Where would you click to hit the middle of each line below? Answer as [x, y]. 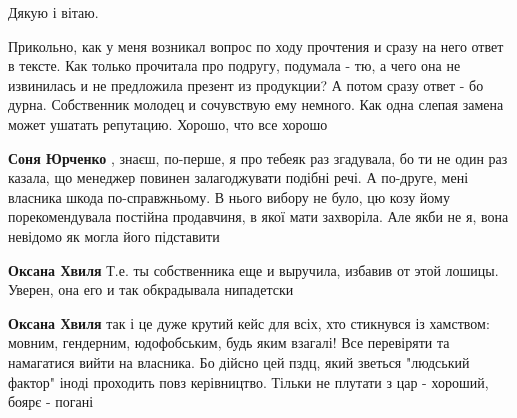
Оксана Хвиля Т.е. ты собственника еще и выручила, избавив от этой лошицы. [253, 269]
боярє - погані [51, 401]
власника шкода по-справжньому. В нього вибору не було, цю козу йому [229, 196]
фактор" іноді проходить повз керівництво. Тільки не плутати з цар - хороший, [248, 381]
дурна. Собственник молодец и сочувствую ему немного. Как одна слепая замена [256, 104]
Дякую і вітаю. [53, 12]
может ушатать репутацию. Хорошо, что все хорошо [168, 123]
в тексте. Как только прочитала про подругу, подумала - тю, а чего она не [234, 65]
